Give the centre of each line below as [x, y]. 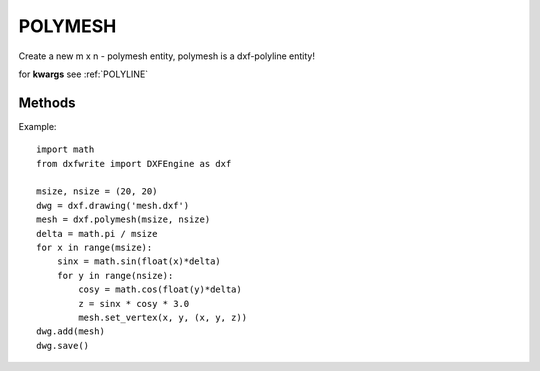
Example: [37, 126]
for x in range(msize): [94, 247]
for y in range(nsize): [115, 275]
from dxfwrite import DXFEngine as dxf [134, 163]
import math [65, 149]
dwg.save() [63, 345]
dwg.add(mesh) [70, 331]
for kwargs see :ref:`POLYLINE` [83, 74]
